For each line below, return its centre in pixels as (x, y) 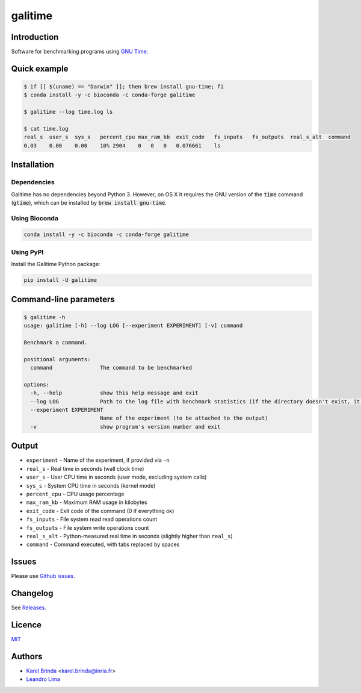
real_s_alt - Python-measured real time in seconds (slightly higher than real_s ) (129, 536)
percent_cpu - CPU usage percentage (75, 494)
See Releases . (29, 608)
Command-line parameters (63, 299)
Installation (32, 165)
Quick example (40, 68)
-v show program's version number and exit (125, 427)
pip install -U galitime (60, 280)
